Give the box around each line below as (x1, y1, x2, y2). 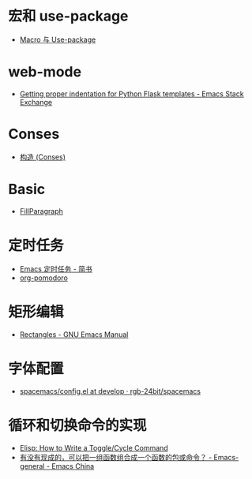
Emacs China (51, 461, 95, 470)
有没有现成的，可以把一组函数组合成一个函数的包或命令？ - (19, 452, 213, 462)
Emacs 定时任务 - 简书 (19, 264, 92, 273)
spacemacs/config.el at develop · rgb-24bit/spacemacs (19, 386, 201, 395)
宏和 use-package (8, 7, 129, 25)
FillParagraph (19, 206, 63, 215)
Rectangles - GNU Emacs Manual (19, 329, 129, 339)
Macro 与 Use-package (19, 35, 96, 44)
